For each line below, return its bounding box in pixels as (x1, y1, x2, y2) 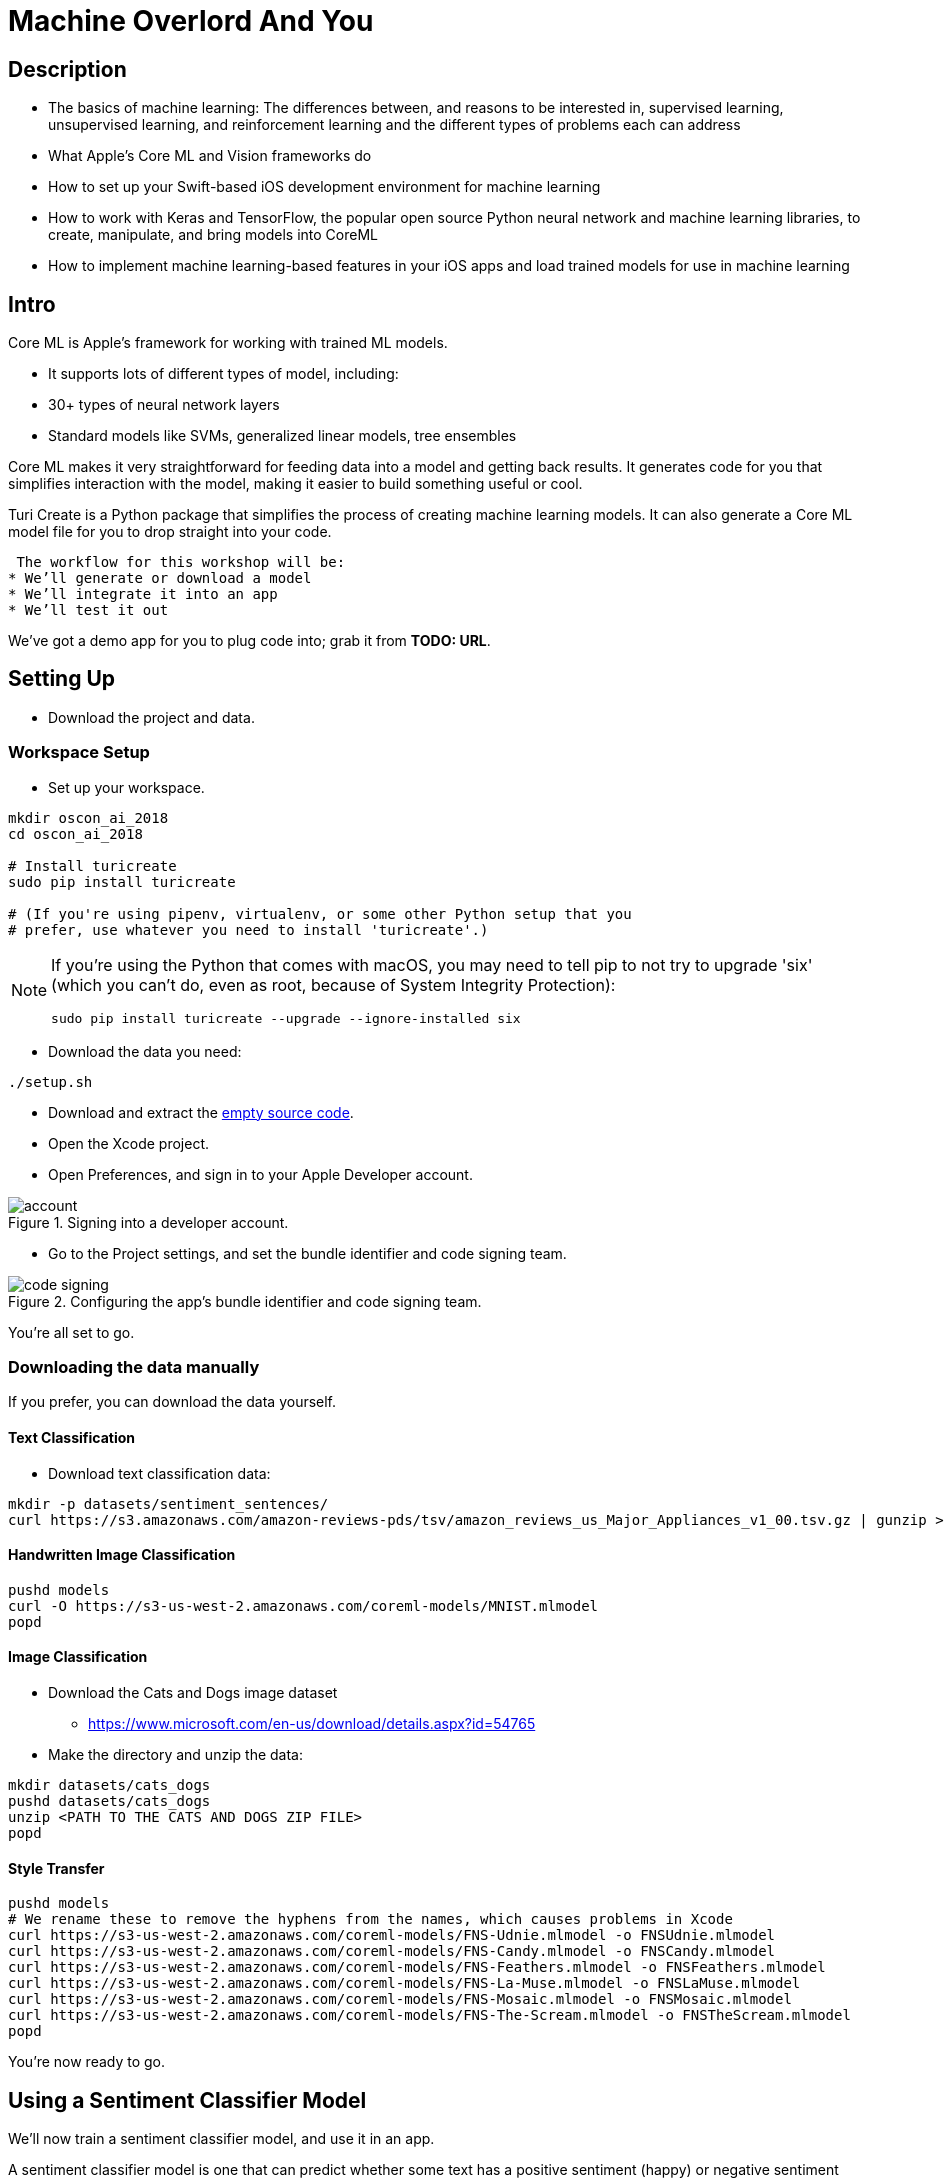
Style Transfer (8, 1859, 105, 1877)
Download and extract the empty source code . (48, 1103, 354, 1121)
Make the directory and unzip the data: (48, 1746, 303, 1764)
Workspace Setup (8, 742, 150, 763)
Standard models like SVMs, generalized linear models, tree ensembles (48, 427, 517, 445)
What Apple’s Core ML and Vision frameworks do (48, 147, 372, 165)
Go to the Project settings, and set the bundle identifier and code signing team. (48, 1244, 567, 1262)
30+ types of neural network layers (48, 396, 280, 414)
